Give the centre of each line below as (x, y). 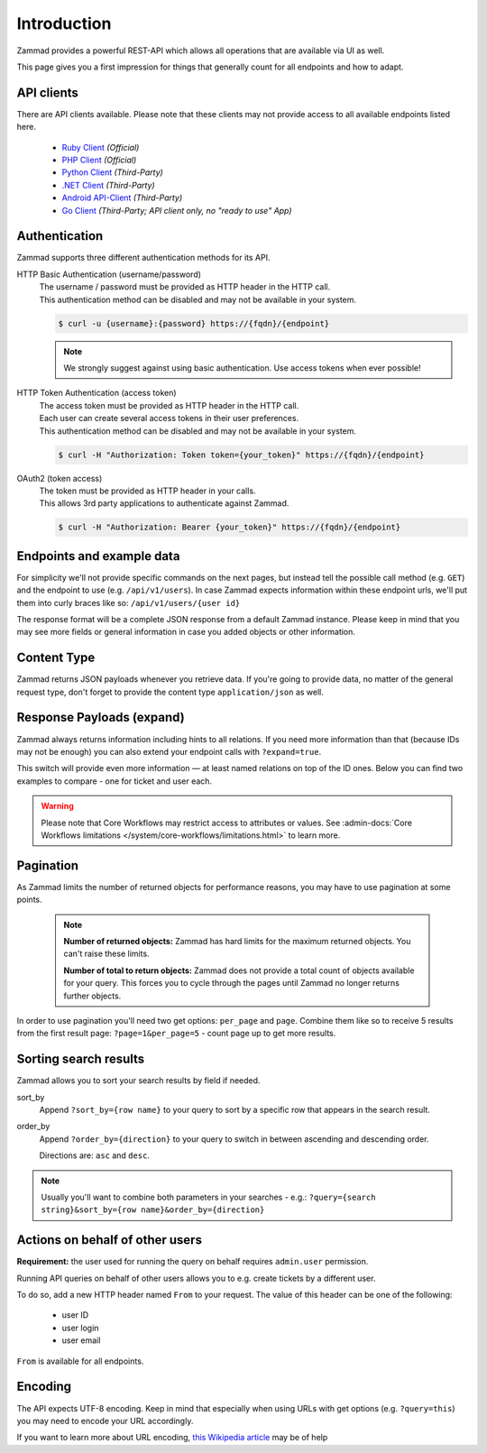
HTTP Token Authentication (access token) (96, 393)
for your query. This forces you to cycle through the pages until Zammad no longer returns (232, 983)
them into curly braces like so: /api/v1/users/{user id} (129, 602)
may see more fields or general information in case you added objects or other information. (186, 632)
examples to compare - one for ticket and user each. (114, 781)
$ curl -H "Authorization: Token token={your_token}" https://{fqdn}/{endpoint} (241, 455)
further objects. (92, 996)
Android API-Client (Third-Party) (122, 198)
